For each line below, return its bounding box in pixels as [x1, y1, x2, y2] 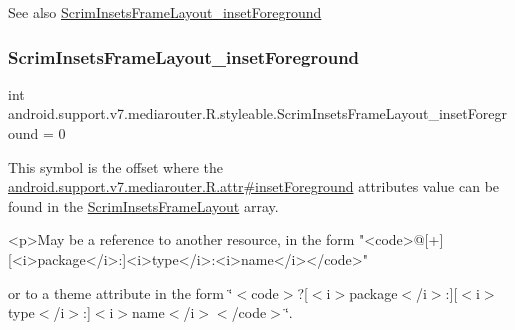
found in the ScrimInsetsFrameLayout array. [8, 195, 279, 216]
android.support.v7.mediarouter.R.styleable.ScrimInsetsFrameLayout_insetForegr [8, 103, 507, 124]
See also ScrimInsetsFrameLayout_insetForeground [8, 2, 322, 22]
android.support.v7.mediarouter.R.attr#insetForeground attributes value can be [8, 176, 500, 197]
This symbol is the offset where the [8, 156, 223, 177]
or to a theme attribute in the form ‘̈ [8, 282, 233, 303]
